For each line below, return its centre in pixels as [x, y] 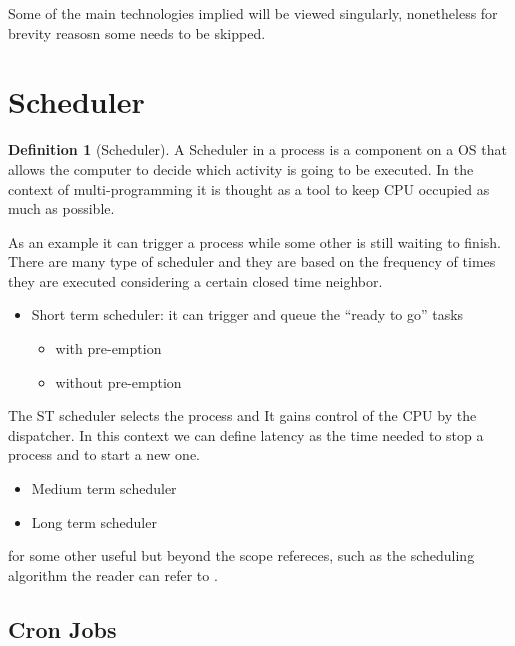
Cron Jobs [62, 628]
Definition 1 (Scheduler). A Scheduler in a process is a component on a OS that [257, 149]
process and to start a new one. [104, 454]
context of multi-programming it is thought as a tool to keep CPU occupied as [249, 188]
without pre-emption [118, 381]
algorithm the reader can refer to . [113, 574]
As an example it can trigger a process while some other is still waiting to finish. [254, 241]
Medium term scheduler [104, 488]
